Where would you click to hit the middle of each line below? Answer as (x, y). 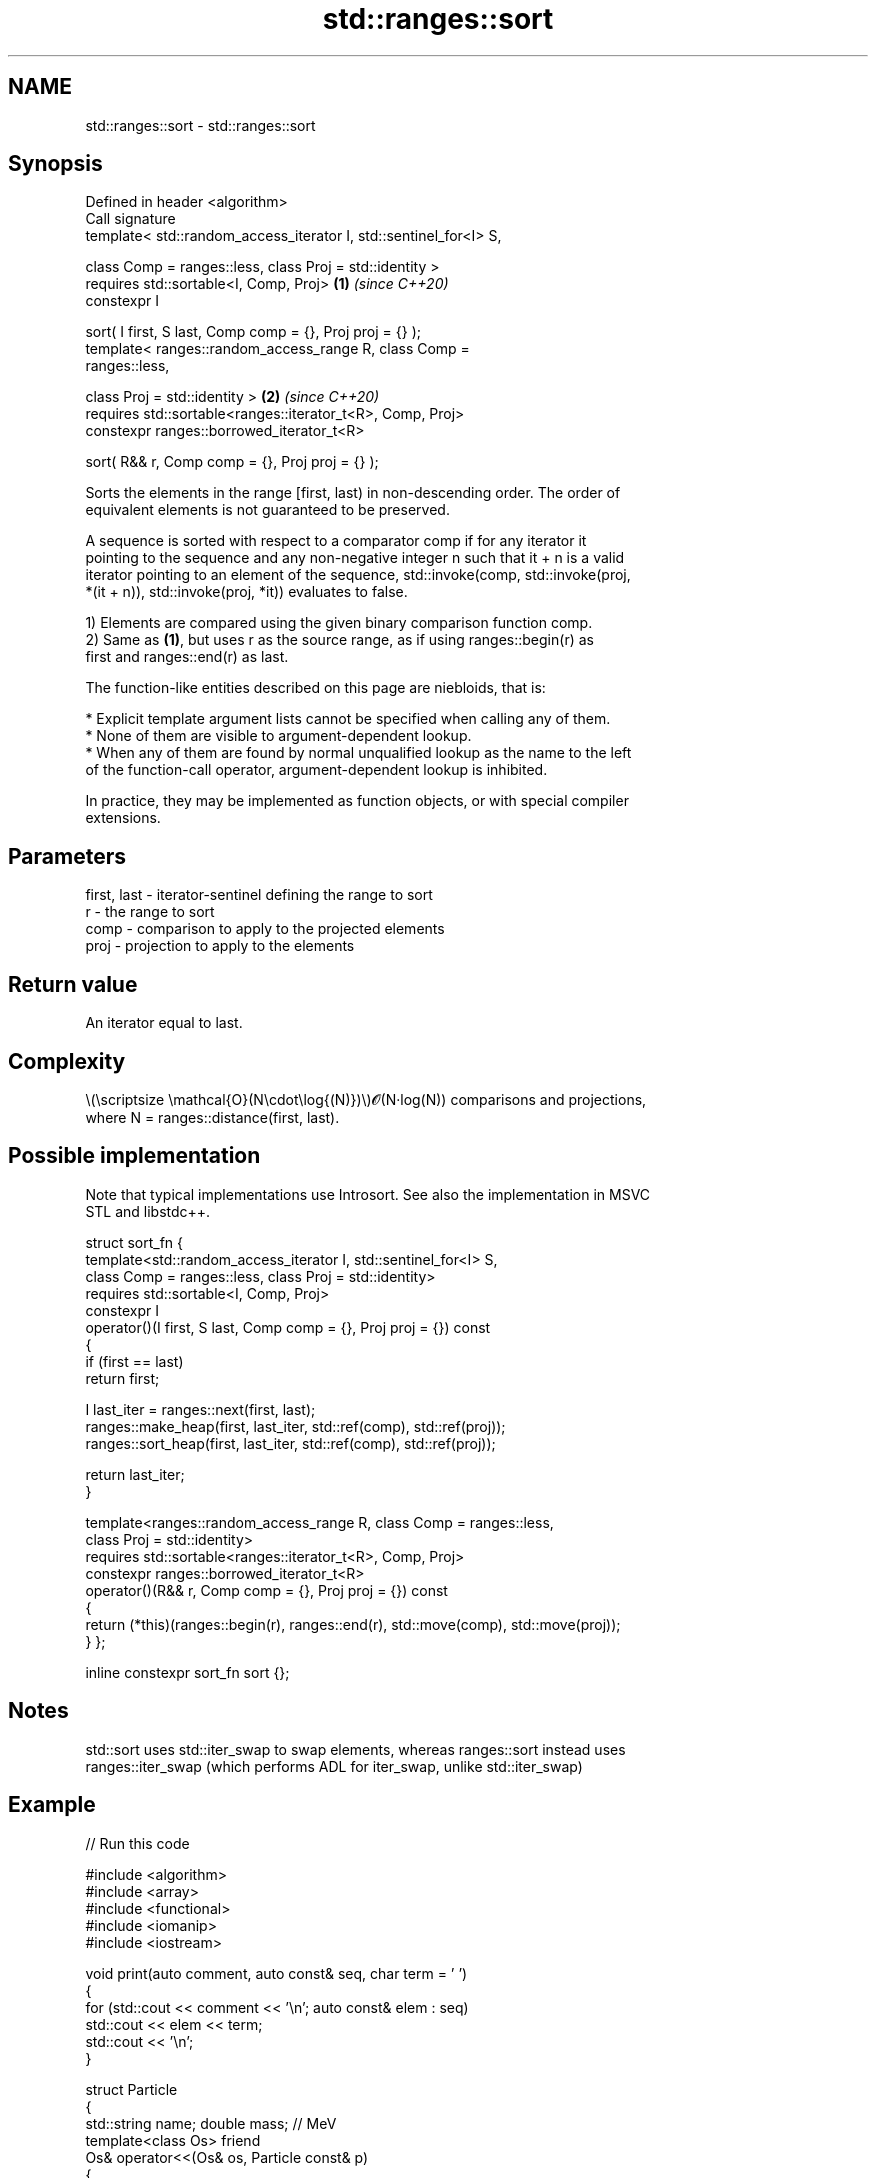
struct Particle (131, 2089)
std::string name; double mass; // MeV (211, 2123)
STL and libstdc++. (148, 1211)
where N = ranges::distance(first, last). (212, 1117)
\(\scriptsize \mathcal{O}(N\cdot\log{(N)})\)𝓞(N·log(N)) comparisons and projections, (366, 1099)
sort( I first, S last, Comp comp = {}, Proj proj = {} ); (253, 332)
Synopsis (55, 164)
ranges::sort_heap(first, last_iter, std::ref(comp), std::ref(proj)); (290, 1443)
